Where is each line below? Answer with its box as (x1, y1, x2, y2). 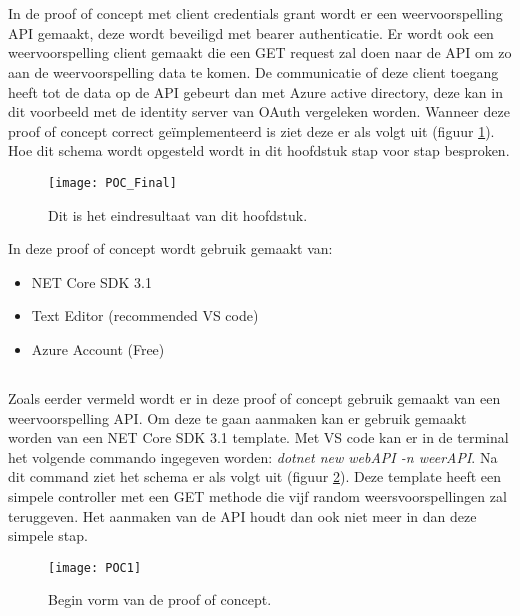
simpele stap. (8, 525, 88, 546)
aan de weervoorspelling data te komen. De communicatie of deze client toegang (8, 61, 499, 82)
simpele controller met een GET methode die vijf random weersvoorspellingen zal (8, 485, 507, 506)
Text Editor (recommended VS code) (31, 305, 259, 326)
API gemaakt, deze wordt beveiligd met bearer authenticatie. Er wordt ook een (8, 22, 494, 43)
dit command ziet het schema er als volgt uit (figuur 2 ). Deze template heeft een (8, 466, 502, 487)
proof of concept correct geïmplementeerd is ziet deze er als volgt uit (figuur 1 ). (8, 120, 495, 141)
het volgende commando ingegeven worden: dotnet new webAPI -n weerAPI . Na (8, 446, 498, 467)
